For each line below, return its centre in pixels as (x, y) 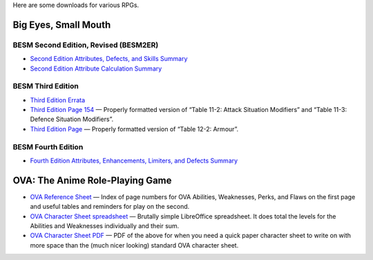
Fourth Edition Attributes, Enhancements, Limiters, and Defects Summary (134, 160)
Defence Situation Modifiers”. (72, 119)
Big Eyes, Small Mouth (62, 25)
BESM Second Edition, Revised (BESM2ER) (86, 45)
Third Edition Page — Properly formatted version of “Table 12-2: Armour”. (134, 129)
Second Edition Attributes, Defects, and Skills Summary (109, 59)
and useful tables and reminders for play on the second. (110, 207)
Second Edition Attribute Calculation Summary (96, 68)
